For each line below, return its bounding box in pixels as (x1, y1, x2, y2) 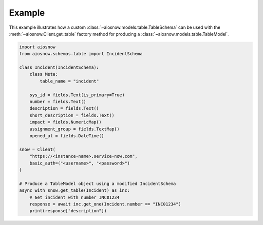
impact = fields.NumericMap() (29, 120, 102, 125)
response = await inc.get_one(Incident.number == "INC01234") (29, 201, 181, 207)
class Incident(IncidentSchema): (19, 65, 99, 70)
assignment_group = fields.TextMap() (29, 126, 120, 132)
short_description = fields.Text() (29, 112, 114, 118)
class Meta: (29, 71, 58, 77)
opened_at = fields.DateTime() (29, 133, 104, 139)
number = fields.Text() (29, 99, 86, 104)
